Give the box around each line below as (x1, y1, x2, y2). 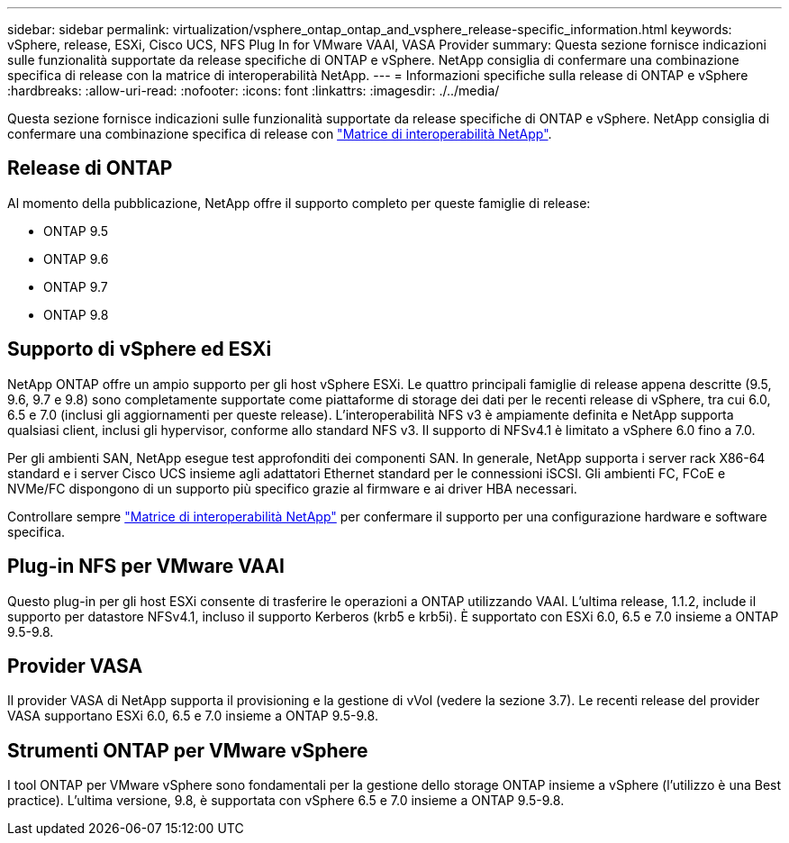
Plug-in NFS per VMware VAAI (7, 555, 285, 578)
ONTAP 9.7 (43, 278, 108, 295)
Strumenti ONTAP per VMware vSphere (7, 739, 368, 762)
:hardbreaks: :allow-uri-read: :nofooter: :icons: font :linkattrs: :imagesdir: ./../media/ (7, 83, 500, 98)
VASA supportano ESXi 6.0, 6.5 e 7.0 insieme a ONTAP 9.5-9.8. (7, 708, 378, 724)
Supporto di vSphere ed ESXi (7, 338, 272, 361)
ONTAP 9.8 (43, 306, 109, 322)
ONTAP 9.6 (43, 250, 109, 267)
